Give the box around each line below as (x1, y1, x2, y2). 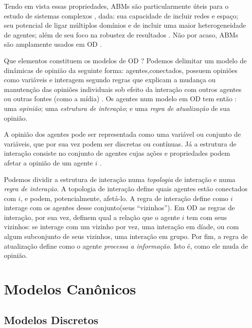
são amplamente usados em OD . (4, 39, 102, 49)
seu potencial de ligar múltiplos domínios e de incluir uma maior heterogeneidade (4, 20, 246, 30)
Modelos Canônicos (4, 279, 136, 299)
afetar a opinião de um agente (4, 157, 93, 167)
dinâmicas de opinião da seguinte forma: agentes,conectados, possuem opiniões (4, 65, 238, 75)
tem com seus (186, 212, 227, 222)
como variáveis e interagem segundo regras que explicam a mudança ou (4, 74, 216, 85)
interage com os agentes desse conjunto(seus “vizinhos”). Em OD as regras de (4, 202, 235, 213)
